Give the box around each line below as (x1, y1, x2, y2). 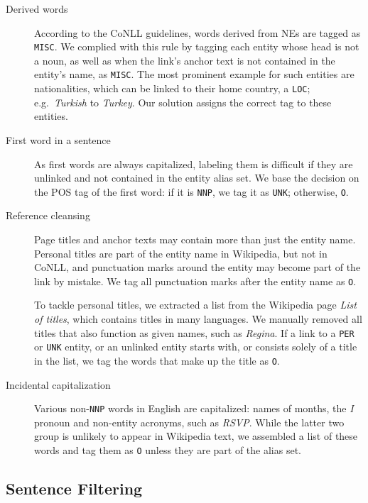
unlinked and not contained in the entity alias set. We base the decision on (34, 170, 359, 185)
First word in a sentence (6, 132, 111, 147)
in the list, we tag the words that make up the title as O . (34, 353, 280, 367)
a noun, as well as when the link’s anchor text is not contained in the (34, 52, 335, 67)
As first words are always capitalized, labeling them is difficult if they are (34, 156, 353, 171)
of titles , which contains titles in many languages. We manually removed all (34, 311, 362, 326)
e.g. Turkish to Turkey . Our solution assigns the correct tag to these (34, 94, 332, 109)
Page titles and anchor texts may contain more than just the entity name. (34, 231, 356, 246)
